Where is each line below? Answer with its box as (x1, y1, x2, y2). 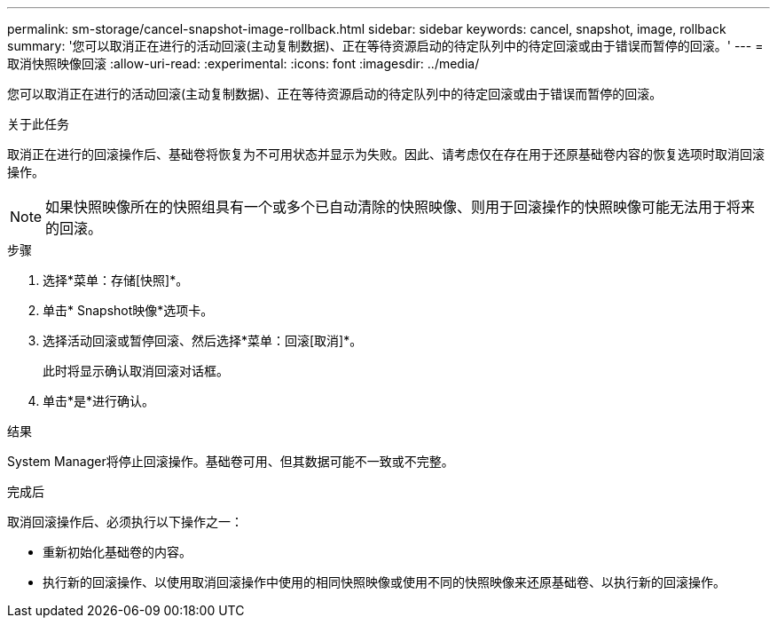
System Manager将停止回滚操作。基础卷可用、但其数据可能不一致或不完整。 (7, 454, 454, 469)
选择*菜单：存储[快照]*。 (43, 273, 189, 288)
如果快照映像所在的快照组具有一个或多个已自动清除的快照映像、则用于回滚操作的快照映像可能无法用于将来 (45, 198, 756, 216)
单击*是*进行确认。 (43, 393, 155, 408)
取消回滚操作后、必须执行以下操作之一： (7, 514, 243, 529)
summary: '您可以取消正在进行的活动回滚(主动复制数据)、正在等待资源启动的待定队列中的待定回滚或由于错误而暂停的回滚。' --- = (7, 38, 764, 53)
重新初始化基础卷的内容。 (43, 544, 192, 559)
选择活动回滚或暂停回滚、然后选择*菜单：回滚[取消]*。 (43, 333, 363, 348)
